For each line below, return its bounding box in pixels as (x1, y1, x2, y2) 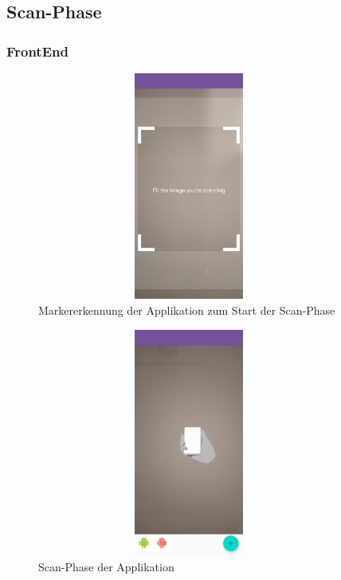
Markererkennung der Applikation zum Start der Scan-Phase (38, 302, 335, 319)
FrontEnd (6, 41, 69, 61)
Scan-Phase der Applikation (38, 558, 174, 574)
